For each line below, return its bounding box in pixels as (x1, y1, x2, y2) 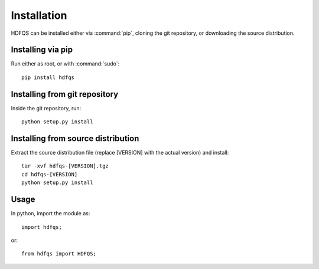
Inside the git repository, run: (11, 104, 82, 111)
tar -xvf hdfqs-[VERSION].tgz (21, 163, 109, 169)
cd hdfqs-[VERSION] (21, 171, 78, 178)
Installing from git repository (11, 89, 119, 99)
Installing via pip (11, 45, 73, 55)
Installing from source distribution (11, 133, 139, 143)
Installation (11, 9, 67, 22)
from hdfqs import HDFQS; (21, 251, 97, 257)
